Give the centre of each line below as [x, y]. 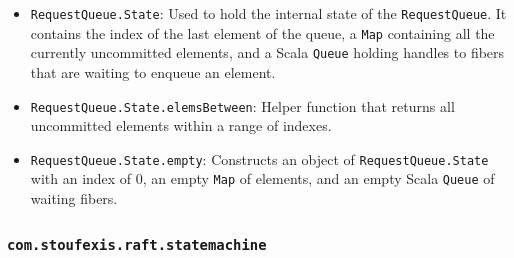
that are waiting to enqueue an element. [153, 71]
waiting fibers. [74, 198]
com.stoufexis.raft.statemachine [137, 244]
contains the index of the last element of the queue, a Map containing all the [262, 32]
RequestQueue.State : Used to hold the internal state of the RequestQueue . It [268, 13]
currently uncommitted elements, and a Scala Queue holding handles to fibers [267, 52]
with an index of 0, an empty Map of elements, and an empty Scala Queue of [262, 178]
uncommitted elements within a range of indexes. [181, 125]
